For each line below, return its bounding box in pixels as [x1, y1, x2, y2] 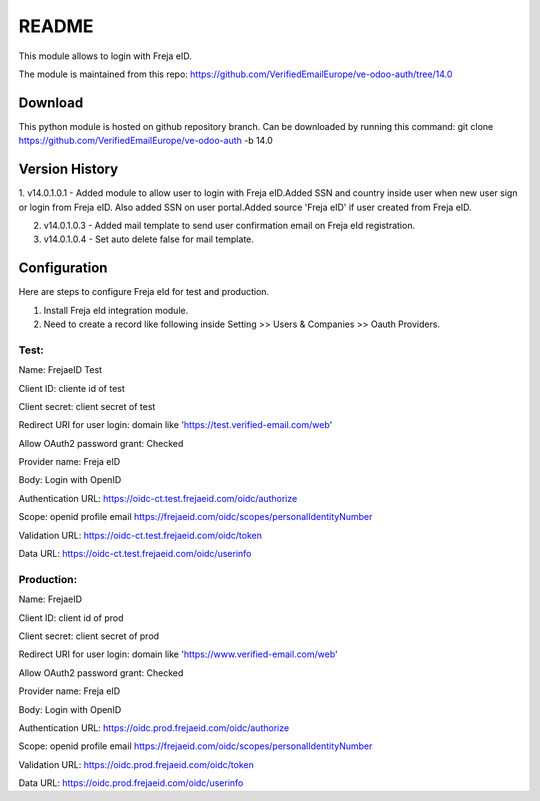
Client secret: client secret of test [18, 400, 156, 412]
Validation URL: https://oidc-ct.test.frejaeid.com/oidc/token [18, 529, 262, 541]
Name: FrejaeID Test [18, 364, 103, 376]
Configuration [18, 260, 108, 277]
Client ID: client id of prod [18, 611, 124, 624]
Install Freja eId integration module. [43, 304, 189, 316]
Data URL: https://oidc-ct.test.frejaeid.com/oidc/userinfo [18, 548, 252, 560]
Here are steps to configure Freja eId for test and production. [18, 286, 270, 298]
